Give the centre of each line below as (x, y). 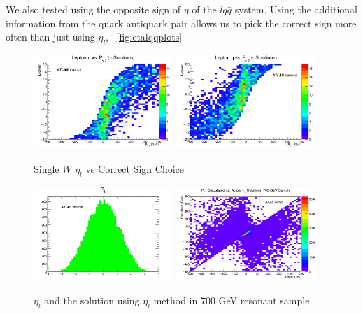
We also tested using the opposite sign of (93, 9)
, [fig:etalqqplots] (144, 37)
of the (204, 9)
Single (47, 168)
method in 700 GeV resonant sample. (233, 300)
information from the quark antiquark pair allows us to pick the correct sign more (181, 23)
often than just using (50, 37)
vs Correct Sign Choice (135, 168)
